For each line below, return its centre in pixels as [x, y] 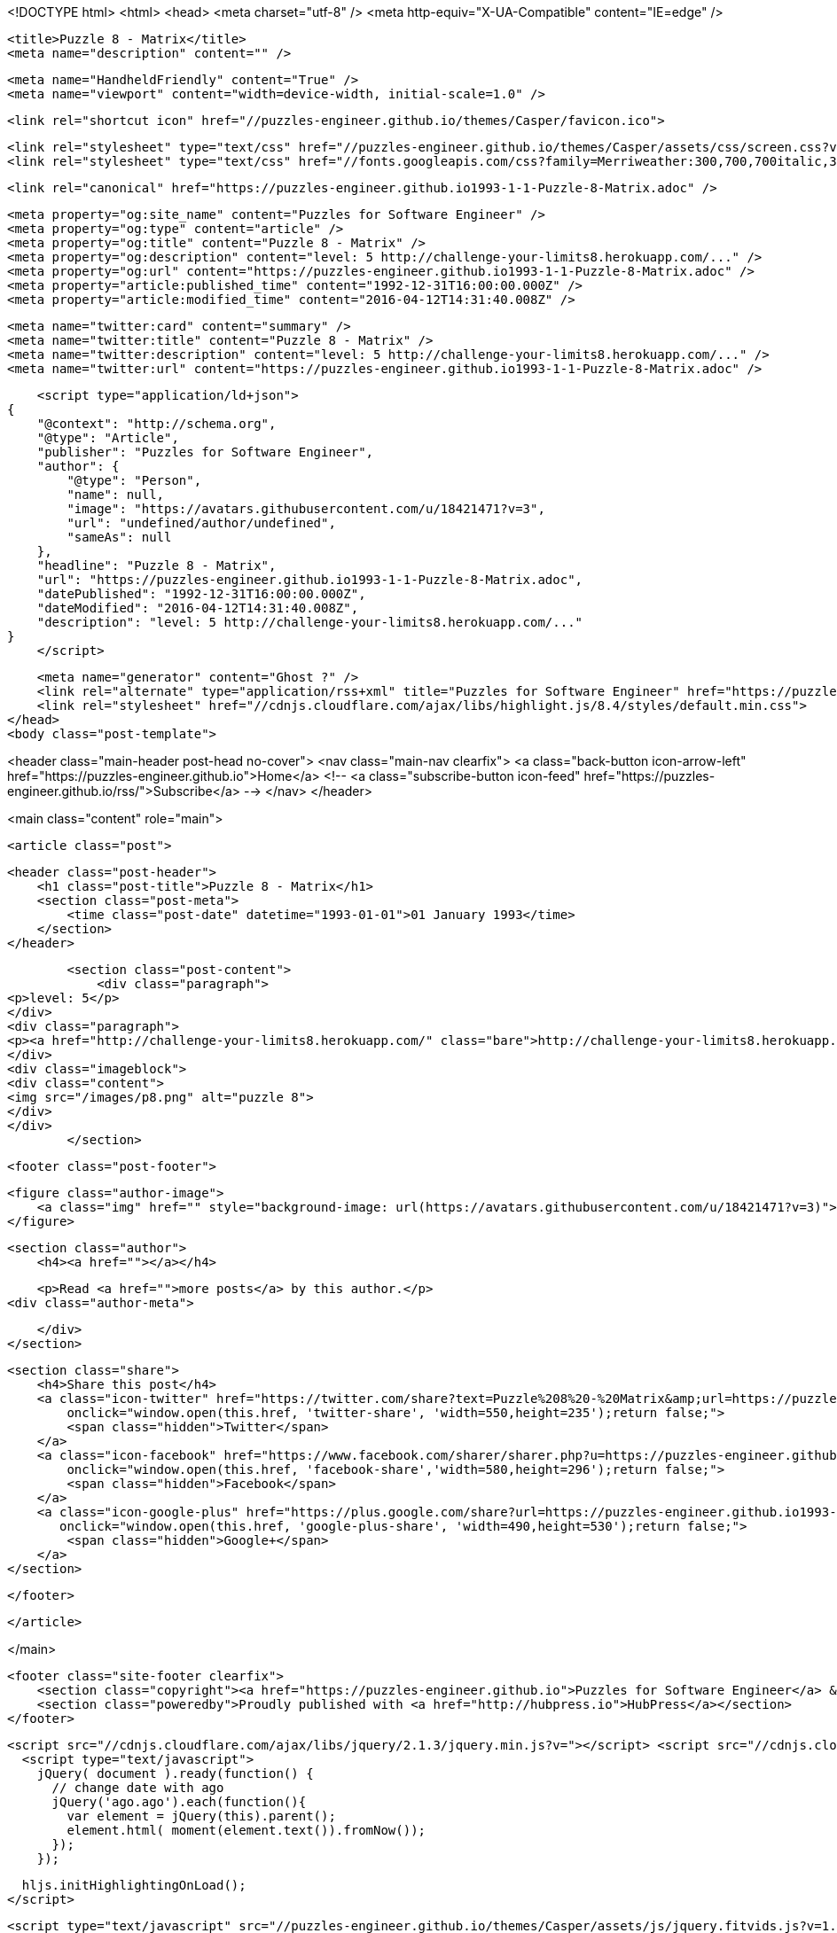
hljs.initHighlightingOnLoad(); [134, 1885]
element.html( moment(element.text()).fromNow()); [246, 1830]
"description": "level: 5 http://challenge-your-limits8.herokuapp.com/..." [310, 622]
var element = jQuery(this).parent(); [201, 1816]
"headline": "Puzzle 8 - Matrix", [156, 565]
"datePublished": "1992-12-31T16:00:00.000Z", [201, 594]
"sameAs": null [119, 537]
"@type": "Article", [108, 438]
